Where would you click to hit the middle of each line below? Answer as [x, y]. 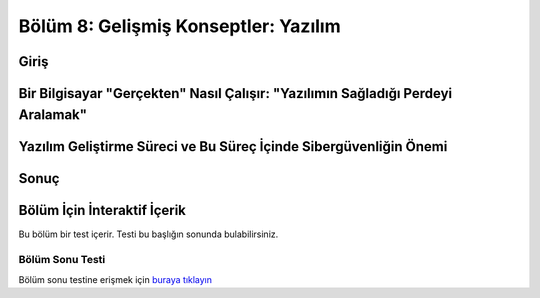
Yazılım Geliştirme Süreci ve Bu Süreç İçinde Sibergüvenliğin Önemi [233, 146]
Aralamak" [53, 114]
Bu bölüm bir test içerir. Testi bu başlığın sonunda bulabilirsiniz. [148, 234]
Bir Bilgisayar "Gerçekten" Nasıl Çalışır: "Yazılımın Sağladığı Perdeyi [235, 93]
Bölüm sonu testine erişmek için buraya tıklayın [115, 279]
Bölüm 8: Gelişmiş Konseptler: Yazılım [179, 26]
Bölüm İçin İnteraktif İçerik [102, 210]
